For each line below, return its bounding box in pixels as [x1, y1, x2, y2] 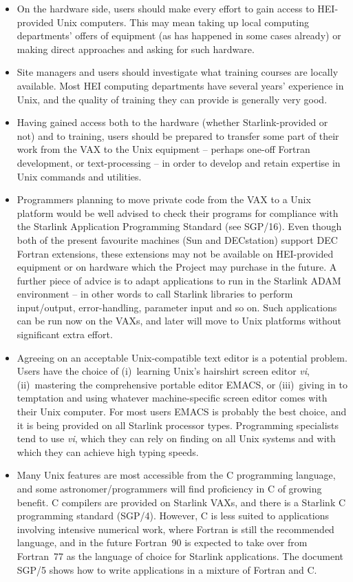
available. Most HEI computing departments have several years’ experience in [17, 78, 344, 92]
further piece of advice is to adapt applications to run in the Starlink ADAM [17, 273, 341, 287]
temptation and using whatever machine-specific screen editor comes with [17, 391, 328, 405]
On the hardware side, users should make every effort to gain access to [17, 1, 314, 15]
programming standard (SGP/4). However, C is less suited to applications [17, 508, 329, 523]
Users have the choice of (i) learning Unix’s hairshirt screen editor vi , [17, 364, 310, 378]
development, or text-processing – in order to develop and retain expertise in [17, 155, 341, 169]
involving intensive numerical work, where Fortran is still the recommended [17, 521, 334, 536]
